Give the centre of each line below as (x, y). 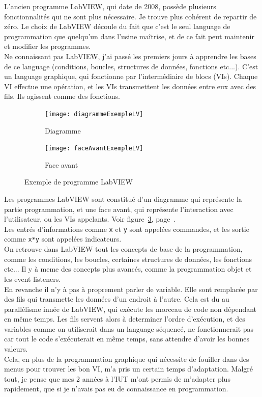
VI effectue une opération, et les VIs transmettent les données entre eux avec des (130, 86)
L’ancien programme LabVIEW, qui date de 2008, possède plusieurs (110, 6)
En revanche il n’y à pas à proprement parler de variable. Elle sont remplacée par (131, 289)
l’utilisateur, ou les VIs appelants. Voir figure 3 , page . (90, 219)
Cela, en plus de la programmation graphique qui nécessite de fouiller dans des (127, 359)
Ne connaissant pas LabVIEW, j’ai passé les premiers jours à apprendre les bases (130, 56)
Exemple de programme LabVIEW (79, 182)
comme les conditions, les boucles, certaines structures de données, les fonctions (128, 259)
